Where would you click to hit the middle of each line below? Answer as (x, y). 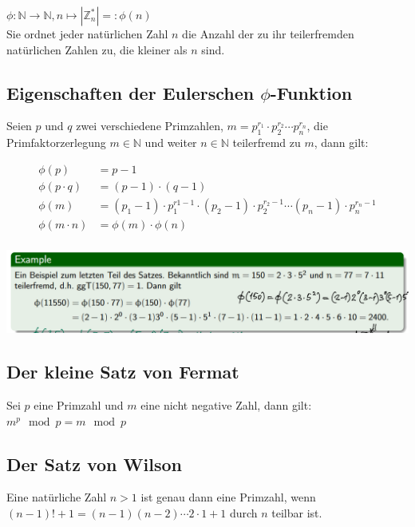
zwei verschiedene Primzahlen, (150, 126)
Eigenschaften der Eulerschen (130, 92)
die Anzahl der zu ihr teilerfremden (268, 34)
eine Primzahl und (79, 405)
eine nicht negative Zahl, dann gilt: (226, 405)
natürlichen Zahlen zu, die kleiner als (97, 49)
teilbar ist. (297, 513)
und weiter (171, 143)
